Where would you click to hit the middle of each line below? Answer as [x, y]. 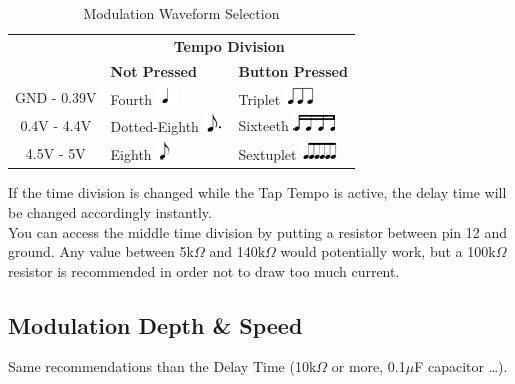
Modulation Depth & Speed [155, 324]
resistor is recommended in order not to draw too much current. [204, 270]
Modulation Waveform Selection [181, 13]
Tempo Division [229, 45]
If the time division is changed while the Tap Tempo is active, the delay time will [257, 192]
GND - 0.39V [56, 97]
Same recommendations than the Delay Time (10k [162, 366]
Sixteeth [263, 125]
